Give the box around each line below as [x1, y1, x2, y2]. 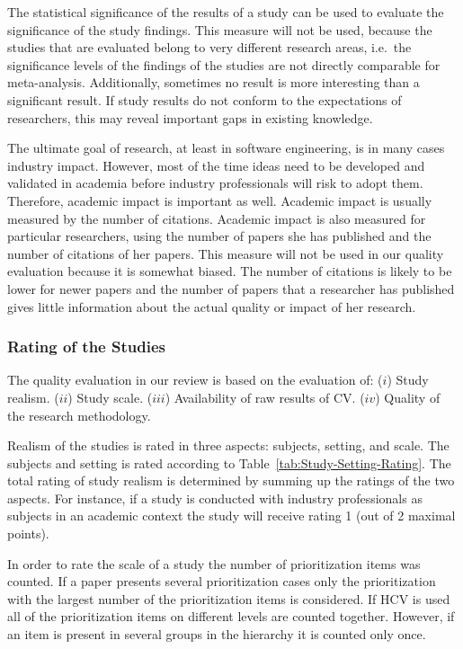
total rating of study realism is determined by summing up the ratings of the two [7, 471, 455, 490]
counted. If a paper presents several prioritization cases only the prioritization [7, 572, 436, 591]
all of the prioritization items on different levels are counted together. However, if [7, 607, 455, 626]
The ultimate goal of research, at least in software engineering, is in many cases [7, 138, 445, 157]
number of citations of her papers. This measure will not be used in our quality [7, 244, 444, 262]
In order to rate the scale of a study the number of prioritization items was [7, 554, 421, 573]
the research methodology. [7, 405, 151, 424]
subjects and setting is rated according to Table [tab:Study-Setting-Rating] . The [7, 453, 451, 472]
